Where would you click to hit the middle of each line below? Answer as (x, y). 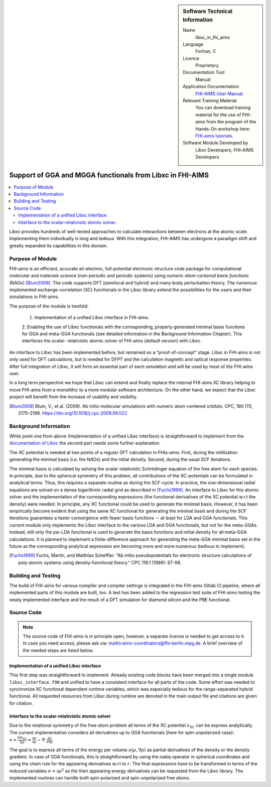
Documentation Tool (204, 73)
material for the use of (218, 115)
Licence (191, 58)
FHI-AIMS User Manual (219, 94)
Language (193, 44)
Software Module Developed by (216, 143)
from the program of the (231, 122)
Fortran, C (206, 51)
